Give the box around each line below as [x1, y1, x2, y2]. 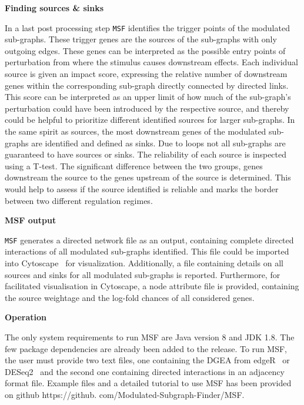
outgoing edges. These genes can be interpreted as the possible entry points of [5, 44, 286, 56]
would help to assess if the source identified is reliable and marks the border [5, 182, 279, 195]
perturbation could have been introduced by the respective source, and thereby [5, 102, 289, 114]
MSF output [5, 214, 56, 226]
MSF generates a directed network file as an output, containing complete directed [5, 233, 294, 246]
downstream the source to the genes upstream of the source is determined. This [5, 171, 291, 183]
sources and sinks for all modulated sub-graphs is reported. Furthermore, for [5, 268, 280, 280]
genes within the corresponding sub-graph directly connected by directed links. [5, 79, 289, 91]
